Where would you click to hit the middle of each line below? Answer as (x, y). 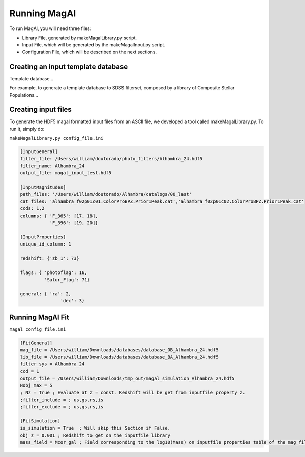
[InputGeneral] (39, 152)
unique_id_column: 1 (45, 244)
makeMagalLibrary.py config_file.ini (56, 138)
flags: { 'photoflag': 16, (54, 272)
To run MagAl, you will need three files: (50, 28)
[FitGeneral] (36, 343)
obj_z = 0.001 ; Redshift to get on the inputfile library (95, 435)
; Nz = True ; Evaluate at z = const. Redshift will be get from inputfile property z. (133, 392)
